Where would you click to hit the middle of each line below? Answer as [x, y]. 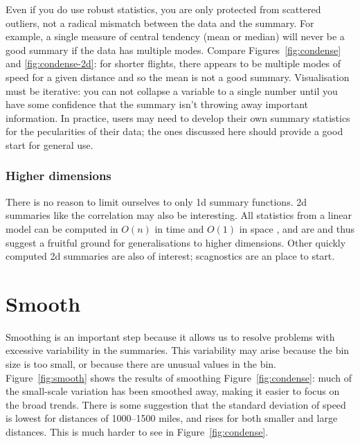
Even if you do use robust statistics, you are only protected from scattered [163, 9]
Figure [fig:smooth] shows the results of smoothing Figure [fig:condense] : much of [179, 377]
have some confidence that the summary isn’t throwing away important [157, 104]
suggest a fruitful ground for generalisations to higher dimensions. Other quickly [176, 242]
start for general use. [49, 144]
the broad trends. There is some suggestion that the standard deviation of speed [176, 404]
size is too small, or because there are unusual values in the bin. [141, 364]
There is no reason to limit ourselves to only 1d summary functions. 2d [156, 201]
